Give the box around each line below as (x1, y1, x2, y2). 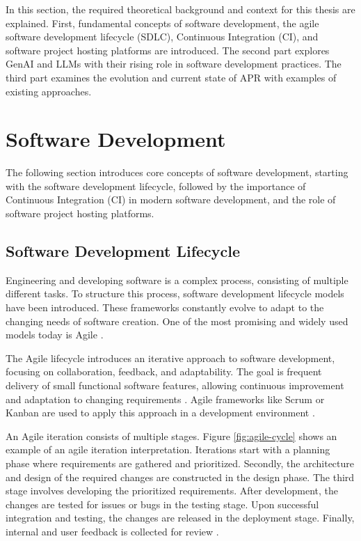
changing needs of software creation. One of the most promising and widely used (6, 313, 348, 328)
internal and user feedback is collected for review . (6, 524, 219, 538)
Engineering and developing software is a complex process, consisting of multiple (6, 272, 348, 287)
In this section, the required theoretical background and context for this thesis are (6, 2, 355, 16)
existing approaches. (6, 84, 92, 98)
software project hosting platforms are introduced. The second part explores (6, 42, 330, 57)
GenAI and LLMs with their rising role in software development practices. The (6, 56, 342, 71)
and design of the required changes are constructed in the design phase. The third (6, 469, 355, 484)
